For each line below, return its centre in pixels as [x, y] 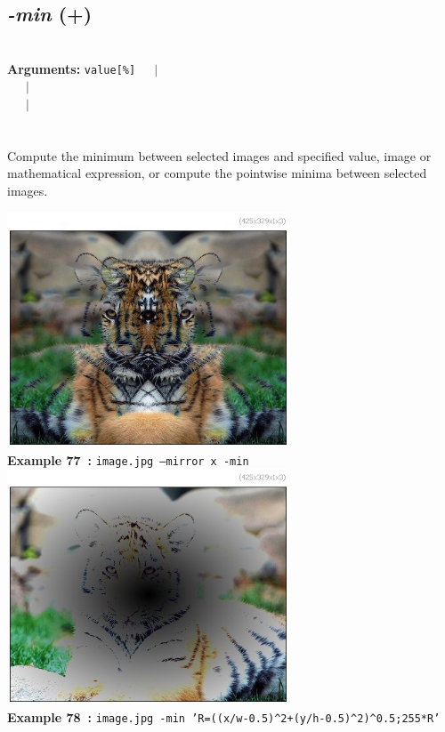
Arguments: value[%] [72, 68]
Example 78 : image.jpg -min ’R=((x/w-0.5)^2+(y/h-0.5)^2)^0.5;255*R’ [224, 716]
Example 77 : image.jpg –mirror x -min [128, 459]
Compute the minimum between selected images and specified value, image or [219, 155]
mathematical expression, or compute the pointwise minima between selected [217, 173]
